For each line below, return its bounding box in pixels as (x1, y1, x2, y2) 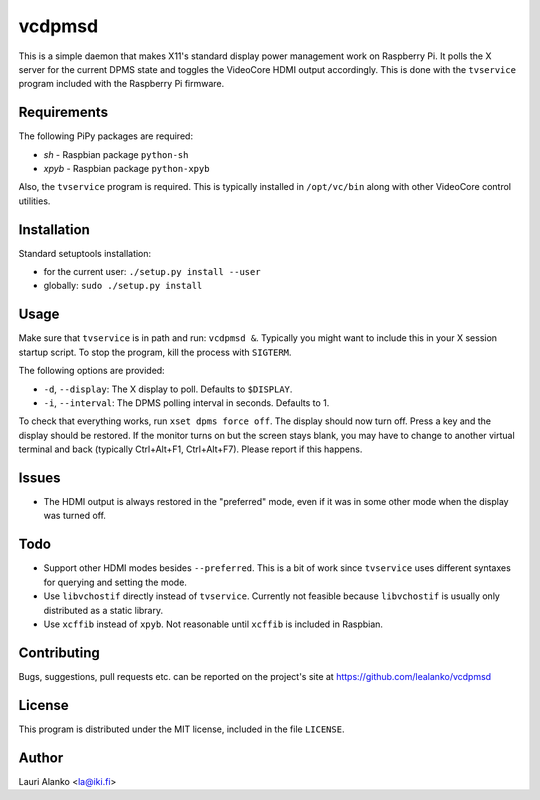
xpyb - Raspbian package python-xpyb (43, 163, 210, 175)
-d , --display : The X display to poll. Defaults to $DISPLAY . (43, 383, 293, 395)
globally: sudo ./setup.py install (43, 280, 203, 292)
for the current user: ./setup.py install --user (43, 266, 261, 278)
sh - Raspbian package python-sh (43, 148, 189, 160)
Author (18, 749, 64, 766)
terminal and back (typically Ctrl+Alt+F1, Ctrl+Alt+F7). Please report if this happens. (18, 443, 363, 455)
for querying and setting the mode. (43, 576, 187, 588)
